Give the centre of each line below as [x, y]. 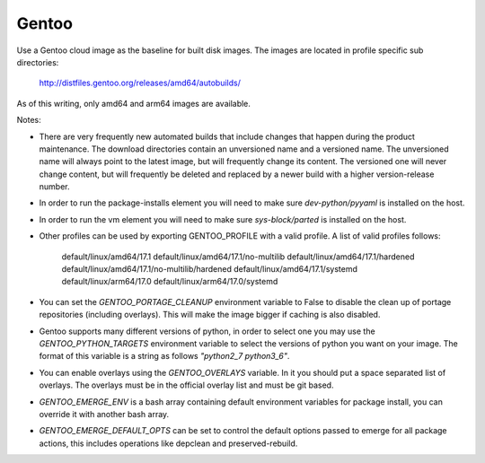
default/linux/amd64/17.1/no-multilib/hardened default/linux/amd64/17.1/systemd [210, 269]
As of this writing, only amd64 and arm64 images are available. [134, 103]
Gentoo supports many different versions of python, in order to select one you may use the [207, 331]
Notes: [29, 120]
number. [54, 187]
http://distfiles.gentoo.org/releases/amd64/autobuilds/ [140, 83]
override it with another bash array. [104, 414]
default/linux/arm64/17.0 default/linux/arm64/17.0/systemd [170, 282]
